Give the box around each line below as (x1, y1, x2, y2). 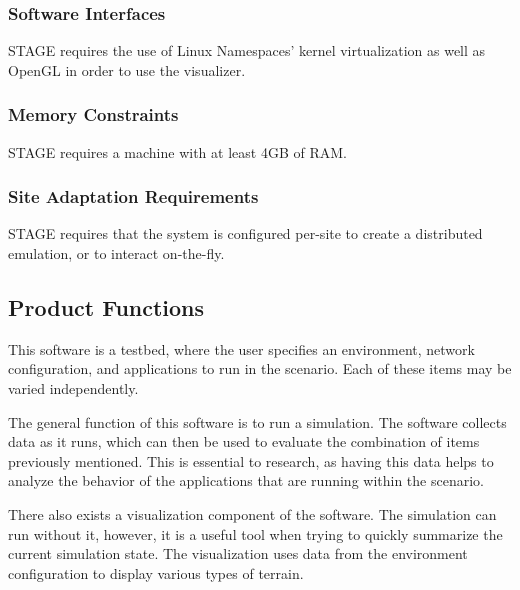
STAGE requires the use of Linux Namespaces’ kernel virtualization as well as (8, 40, 486, 61)
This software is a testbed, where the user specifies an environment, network (8, 338, 475, 359)
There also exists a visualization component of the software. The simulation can (8, 503, 497, 524)
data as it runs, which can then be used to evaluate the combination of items (8, 431, 480, 452)
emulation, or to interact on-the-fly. (8, 243, 225, 264)
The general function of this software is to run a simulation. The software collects (8, 411, 507, 432)
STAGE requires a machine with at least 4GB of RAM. (8, 141, 347, 162)
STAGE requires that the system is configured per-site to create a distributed (8, 223, 483, 244)
